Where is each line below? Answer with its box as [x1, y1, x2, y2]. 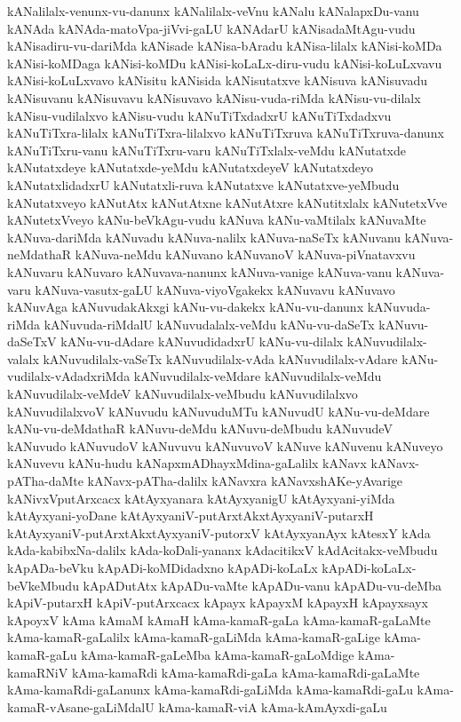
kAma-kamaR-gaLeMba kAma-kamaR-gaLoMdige [81, 645, 354, 663]
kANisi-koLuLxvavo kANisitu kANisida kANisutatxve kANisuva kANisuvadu [7, 71, 427, 90]
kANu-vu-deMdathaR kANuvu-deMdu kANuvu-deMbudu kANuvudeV [7, 419, 393, 438]
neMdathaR [7, 245, 72, 264]
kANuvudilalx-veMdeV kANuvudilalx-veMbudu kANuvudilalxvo [7, 385, 358, 403]
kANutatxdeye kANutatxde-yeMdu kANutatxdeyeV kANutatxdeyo [7, 158, 373, 177]
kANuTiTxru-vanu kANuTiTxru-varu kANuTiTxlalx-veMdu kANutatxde [7, 140, 406, 159]
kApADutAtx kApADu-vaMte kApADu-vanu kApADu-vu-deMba [83, 575, 441, 594]
